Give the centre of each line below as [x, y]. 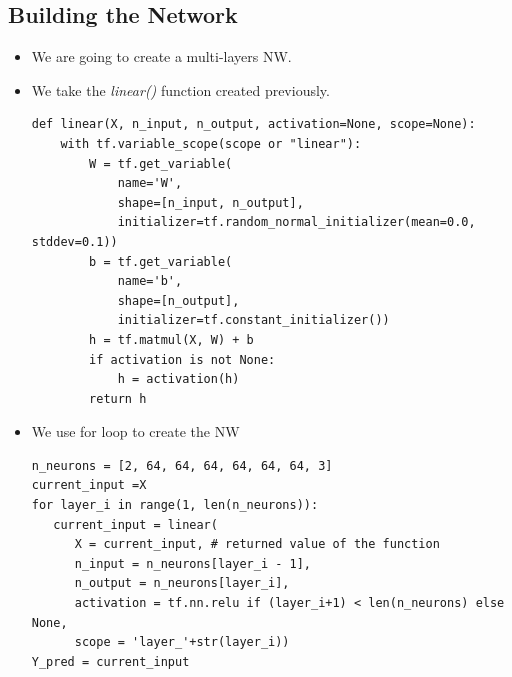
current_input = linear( [135, 524]
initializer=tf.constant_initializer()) [253, 320]
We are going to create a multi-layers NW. [161, 56]
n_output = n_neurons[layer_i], [182, 583]
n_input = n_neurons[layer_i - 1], [192, 563]
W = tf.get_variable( [161, 163]
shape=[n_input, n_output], [210, 202]
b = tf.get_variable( [161, 261]
